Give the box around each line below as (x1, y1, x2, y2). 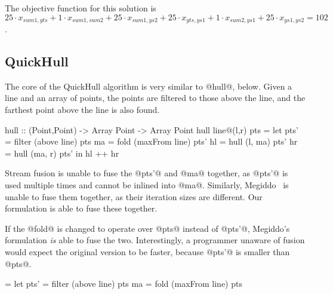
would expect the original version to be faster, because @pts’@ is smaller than (5, 245, 290, 258)
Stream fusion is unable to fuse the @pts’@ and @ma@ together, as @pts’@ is (5, 167, 288, 179)
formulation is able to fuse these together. (5, 202, 158, 215)
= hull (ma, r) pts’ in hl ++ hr (5, 146, 119, 159)
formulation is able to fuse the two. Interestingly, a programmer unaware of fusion (5, 234, 305, 246)
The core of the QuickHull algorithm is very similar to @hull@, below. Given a (5, 79, 292, 92)
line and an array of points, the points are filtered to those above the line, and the (5, 91, 306, 104)
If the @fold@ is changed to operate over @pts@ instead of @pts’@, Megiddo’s (5, 222, 290, 234)
